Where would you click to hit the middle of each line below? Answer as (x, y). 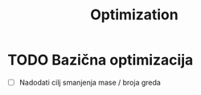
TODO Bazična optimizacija (100, 60)
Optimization (134, 15)
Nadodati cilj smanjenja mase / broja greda (90, 82)
